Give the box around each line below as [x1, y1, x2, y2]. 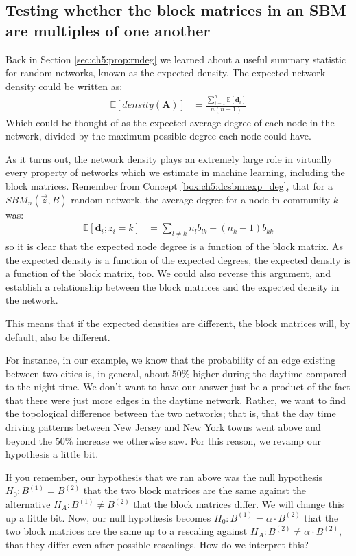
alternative [5, 497, 51, 511]
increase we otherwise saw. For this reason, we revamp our [76, 433, 322, 447]
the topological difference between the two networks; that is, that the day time [5, 406, 336, 421]
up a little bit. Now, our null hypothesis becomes [5, 510, 211, 524]
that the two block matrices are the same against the [83, 483, 306, 498]
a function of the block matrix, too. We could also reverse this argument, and [5, 266, 331, 280]
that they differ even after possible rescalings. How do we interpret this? [5, 537, 309, 551]
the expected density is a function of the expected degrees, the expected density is [5, 252, 351, 267]
